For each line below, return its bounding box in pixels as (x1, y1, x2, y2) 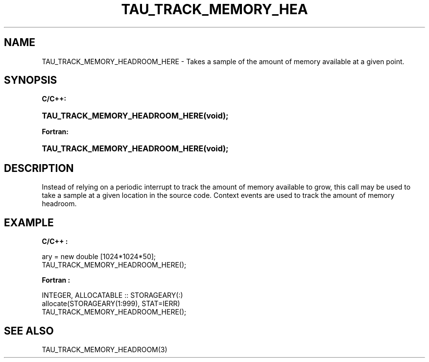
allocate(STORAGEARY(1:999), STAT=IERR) (42, 299, 180, 308)
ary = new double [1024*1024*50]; (42, 252, 156, 261)
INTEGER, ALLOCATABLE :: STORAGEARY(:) (42, 291, 183, 300)
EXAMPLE (4, 216, 54, 229)
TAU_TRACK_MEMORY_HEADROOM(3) (42, 345, 167, 354)
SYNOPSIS (4, 74, 57, 87)
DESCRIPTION (4, 162, 74, 174)
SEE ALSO (4, 324, 54, 337)
